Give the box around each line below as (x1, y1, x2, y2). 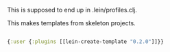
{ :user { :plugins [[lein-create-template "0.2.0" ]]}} (7, 38, 165, 45)
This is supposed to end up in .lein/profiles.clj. (7, 6, 137, 14)
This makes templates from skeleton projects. (7, 19, 136, 27)
